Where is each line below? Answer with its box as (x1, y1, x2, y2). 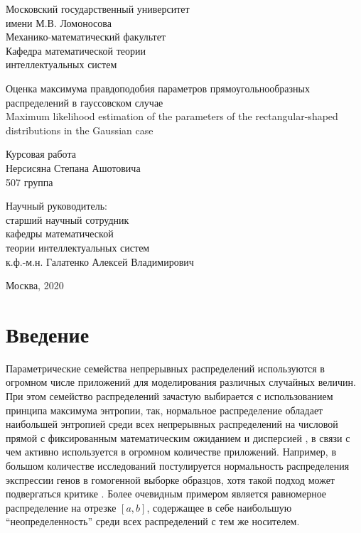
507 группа (6, 174, 53, 189)
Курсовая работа (6, 146, 76, 161)
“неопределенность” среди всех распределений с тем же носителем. (6, 514, 300, 529)
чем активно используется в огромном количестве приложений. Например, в (6, 444, 337, 459)
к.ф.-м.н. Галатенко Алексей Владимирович (6, 254, 194, 269)
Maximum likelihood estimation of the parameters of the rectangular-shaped (6, 109, 338, 124)
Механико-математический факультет (6, 29, 166, 44)
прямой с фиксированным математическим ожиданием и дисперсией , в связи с (6, 430, 350, 445)
